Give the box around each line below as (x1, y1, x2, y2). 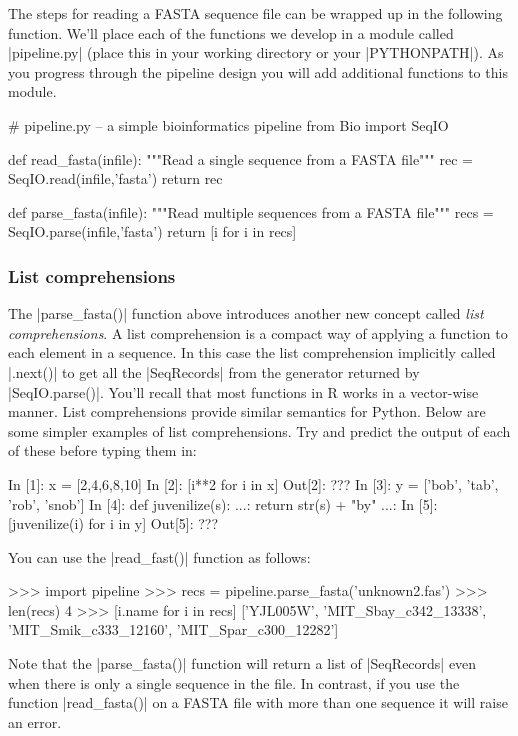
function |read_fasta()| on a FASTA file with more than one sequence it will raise (8, 692, 508, 713)
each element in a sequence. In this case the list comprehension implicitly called (8, 342, 496, 363)
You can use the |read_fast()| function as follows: (8, 546, 311, 567)
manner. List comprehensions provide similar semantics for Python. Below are (8, 401, 486, 422)
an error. (8, 711, 62, 732)
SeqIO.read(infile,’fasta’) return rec (8, 168, 223, 189)
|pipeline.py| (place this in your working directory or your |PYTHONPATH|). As (8, 42, 504, 63)
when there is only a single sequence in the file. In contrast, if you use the (8, 672, 460, 693)
